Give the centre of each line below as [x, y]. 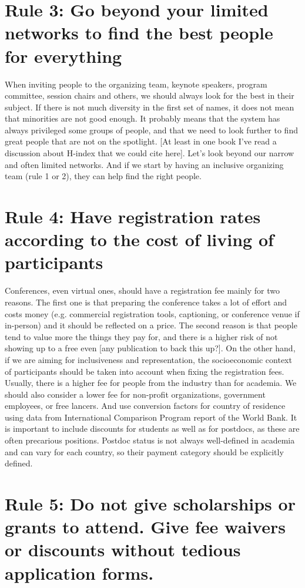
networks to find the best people [139, 33]
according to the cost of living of [139, 239]
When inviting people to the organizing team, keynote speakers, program [136, 84]
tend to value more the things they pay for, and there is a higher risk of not [141, 336]
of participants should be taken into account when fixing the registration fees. [145, 371]
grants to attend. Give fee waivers [145, 527]
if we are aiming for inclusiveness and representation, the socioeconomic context [148, 359]
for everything [63, 56]
